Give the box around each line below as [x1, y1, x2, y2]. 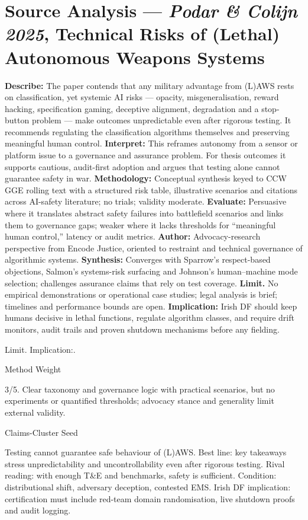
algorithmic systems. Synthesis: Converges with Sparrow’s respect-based [5, 253, 271, 266]
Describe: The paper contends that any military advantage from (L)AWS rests [5, 79, 294, 91]
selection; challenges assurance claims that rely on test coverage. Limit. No [5, 276, 278, 289]
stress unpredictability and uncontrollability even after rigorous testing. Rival [5, 457, 285, 470]
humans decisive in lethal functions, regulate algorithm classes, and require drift [5, 311, 294, 324]
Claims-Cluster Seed [5, 426, 78, 438]
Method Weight [5, 363, 61, 375]
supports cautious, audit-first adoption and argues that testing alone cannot [5, 160, 280, 173]
